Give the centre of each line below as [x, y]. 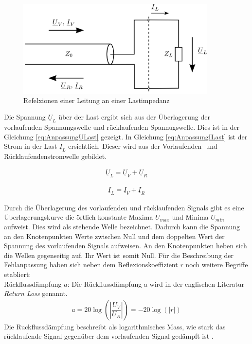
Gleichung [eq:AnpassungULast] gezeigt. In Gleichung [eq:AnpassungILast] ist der [126, 136]
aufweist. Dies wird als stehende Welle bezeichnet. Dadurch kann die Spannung [122, 226]
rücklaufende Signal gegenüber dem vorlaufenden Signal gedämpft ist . [109, 336]
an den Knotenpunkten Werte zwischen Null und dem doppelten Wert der [114, 236]
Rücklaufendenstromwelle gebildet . [55, 156]
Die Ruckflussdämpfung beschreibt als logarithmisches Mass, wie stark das [115, 326]
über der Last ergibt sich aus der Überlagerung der [134, 116]
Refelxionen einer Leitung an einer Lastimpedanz [97, 100]
